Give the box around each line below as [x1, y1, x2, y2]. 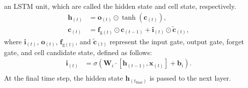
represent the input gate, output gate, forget [109, 36, 245, 46]
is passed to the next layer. [149, 73, 231, 83]
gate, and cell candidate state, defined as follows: [4, 47, 152, 57]
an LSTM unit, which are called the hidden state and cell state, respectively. [4, 1, 237, 11]
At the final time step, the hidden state [4, 73, 123, 83]
